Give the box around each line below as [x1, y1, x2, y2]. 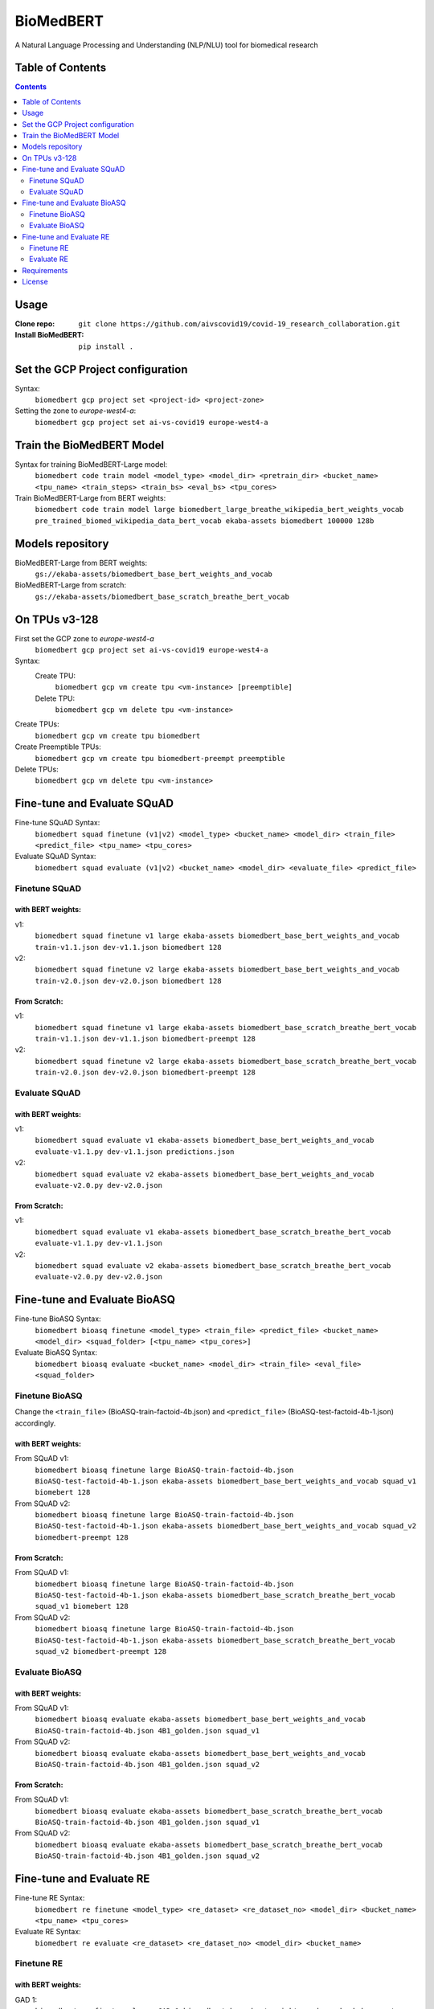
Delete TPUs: [14, 764, 59, 774]
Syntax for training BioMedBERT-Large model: [14, 459, 168, 469]
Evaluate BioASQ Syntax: [14, 1348, 98, 1357]
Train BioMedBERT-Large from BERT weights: [14, 493, 166, 502]
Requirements [22, 265, 68, 275]
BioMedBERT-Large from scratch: [14, 580, 126, 590]
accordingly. [14, 1418, 56, 1428]
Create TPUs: [14, 719, 59, 729]
